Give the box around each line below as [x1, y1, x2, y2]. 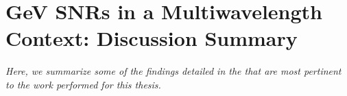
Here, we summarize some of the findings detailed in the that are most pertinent [5, 64, 342, 78]
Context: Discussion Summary [5, 24, 298, 52]
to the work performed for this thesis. [5, 77, 161, 91]
